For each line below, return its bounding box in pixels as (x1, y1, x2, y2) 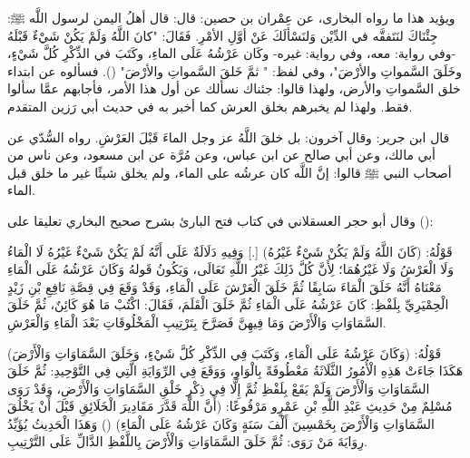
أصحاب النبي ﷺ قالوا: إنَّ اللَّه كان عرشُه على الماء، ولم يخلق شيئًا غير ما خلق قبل (7, 162, 452, 181)
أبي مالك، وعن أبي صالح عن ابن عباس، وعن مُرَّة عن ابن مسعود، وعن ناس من (7, 145, 436, 164)
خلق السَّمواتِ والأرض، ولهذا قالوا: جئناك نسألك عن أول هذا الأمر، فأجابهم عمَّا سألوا (7, 79, 461, 98)
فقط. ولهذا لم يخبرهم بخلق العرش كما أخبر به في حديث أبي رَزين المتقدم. (7, 96, 413, 115)
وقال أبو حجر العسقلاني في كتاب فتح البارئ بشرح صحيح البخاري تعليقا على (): (7, 210, 434, 229)
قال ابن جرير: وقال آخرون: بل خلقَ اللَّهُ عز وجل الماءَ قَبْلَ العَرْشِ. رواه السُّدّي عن (7, 127, 450, 146)
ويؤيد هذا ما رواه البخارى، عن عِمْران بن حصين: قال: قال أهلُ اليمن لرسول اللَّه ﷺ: (7, 8, 455, 26)
